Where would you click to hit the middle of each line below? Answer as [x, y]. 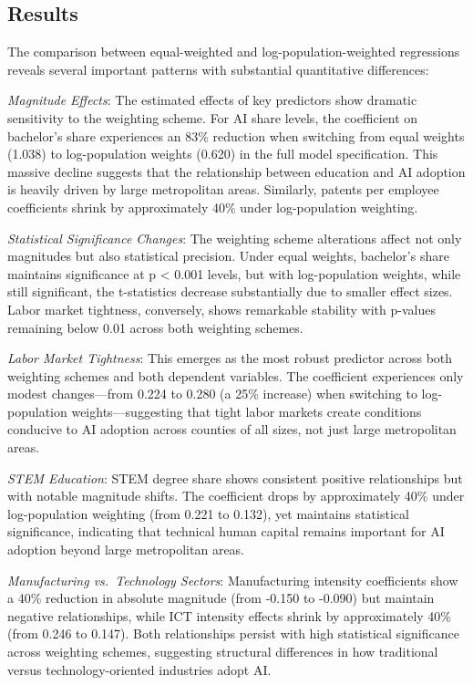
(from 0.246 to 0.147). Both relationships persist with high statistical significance [233, 633]
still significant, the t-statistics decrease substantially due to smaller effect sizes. [230, 291]
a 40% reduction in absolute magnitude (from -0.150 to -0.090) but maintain [221, 598]
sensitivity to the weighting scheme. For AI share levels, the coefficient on [213, 117]
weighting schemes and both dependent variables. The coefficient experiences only [236, 375]
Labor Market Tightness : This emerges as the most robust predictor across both [230, 358]
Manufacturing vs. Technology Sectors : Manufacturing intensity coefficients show [233, 580]
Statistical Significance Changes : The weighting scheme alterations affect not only [235, 238]
